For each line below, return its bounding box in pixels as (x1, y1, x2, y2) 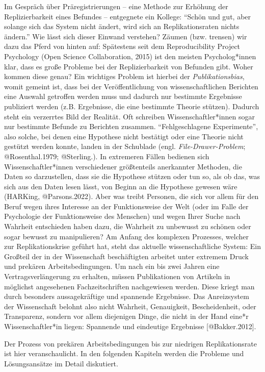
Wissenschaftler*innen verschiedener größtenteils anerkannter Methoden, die (4, 161, 242, 171)
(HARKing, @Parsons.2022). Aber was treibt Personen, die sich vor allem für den (4, 191, 259, 202)
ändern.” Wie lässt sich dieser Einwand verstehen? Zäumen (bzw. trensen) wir (4, 31, 247, 41)
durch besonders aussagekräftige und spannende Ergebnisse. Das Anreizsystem (4, 291, 249, 302)
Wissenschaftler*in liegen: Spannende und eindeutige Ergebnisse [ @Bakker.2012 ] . (4, 321, 256, 331)
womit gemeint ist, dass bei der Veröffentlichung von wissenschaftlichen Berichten (4, 81, 258, 91)
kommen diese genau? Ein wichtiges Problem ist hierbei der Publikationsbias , (4, 71, 245, 82)
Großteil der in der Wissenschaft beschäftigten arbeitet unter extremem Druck (4, 251, 249, 261)
